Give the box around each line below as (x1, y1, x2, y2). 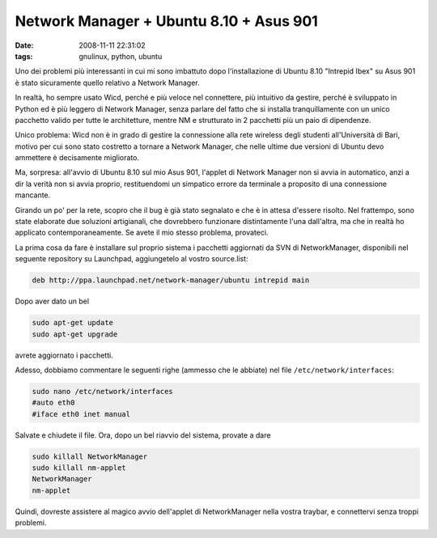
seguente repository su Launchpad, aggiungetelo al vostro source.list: (15, 254, 248, 264)
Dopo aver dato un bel (15, 296, 89, 307)
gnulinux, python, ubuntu (78, 51, 163, 61)
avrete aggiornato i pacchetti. (15, 350, 113, 360)
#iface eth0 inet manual (32, 409, 131, 418)
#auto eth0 (32, 398, 75, 408)
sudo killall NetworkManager (32, 451, 148, 461)
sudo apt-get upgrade (32, 329, 118, 339)
